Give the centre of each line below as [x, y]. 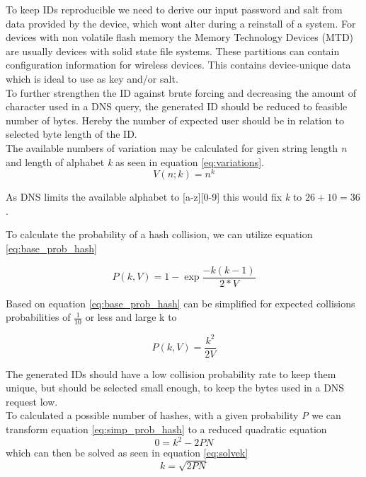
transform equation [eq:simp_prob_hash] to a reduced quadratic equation [166, 429]
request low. [32, 401]
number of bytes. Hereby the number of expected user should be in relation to [175, 120]
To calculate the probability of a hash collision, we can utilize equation [159, 234]
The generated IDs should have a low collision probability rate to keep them [171, 373]
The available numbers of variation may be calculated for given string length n [176, 147]
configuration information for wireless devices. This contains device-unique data [178, 65]
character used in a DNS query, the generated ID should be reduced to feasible [177, 106]
